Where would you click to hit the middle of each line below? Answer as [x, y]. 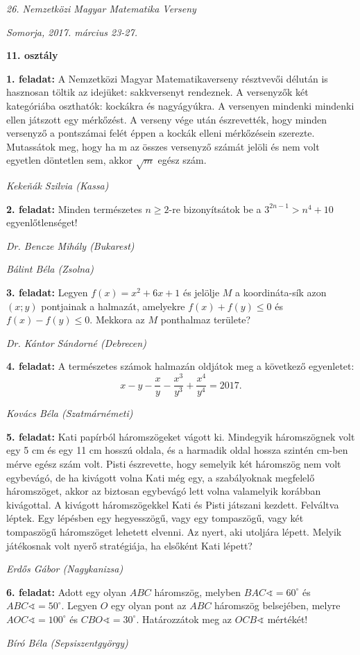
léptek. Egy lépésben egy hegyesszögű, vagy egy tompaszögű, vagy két [155, 518]
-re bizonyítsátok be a [215, 209]
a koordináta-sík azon [281, 292]
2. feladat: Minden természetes [74, 209]
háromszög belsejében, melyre [277, 605]
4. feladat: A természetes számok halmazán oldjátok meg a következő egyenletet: [180, 366]
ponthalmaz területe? [206, 320]
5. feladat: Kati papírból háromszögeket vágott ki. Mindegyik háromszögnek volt [181, 436]
